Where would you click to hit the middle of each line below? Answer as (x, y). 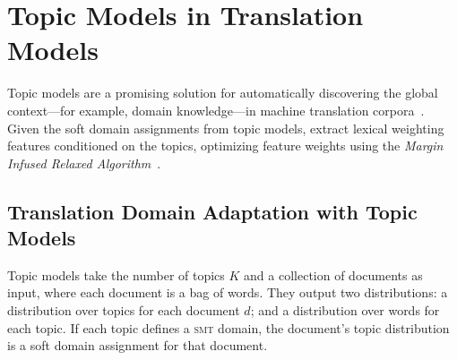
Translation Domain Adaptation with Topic (212, 211)
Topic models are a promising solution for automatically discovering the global (223, 93)
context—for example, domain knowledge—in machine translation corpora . (216, 110)
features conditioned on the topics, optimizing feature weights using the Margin (225, 146)
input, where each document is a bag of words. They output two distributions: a (228, 292)
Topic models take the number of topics (116, 274)
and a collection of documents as (333, 274)
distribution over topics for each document (124, 310)
